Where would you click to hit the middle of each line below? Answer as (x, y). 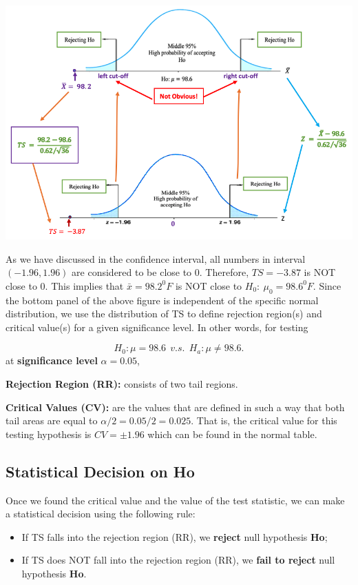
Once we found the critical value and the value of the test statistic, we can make (175, 500)
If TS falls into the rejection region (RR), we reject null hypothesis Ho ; (175, 536)
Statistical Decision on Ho (100, 471)
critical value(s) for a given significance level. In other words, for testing (157, 327)
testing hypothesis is (49, 434)
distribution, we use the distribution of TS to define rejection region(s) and (164, 314)
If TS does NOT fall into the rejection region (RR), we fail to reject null (178, 560)
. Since (327, 285)
